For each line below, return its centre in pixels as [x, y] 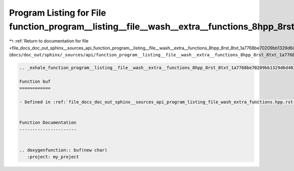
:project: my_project [53, 157]
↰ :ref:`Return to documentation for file [49, 41]
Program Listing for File [58, 13]
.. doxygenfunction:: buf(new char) [63, 150]
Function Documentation [48, 123]
